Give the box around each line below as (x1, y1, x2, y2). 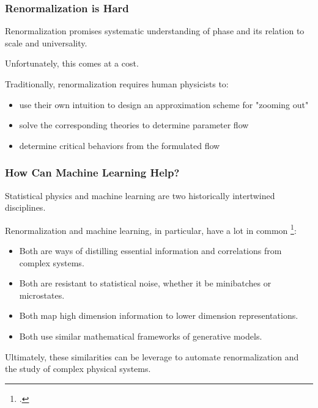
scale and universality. (5, 36, 87, 49)
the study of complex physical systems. (5, 362, 151, 375)
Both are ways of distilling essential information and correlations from (19, 244, 282, 257)
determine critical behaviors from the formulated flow (19, 139, 220, 151)
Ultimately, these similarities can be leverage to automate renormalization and (5, 350, 299, 363)
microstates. (19, 288, 65, 301)
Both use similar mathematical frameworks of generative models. (19, 330, 262, 342)
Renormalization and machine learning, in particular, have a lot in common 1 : (5, 222, 297, 236)
